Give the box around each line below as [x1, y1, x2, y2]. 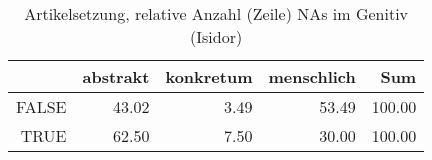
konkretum [165, 65, 253, 88]
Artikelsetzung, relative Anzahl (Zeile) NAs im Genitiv [24, 2, 409, 25]
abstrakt [82, 65, 150, 88]
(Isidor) [190, 25, 243, 48]
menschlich [268, 65, 356, 88]
